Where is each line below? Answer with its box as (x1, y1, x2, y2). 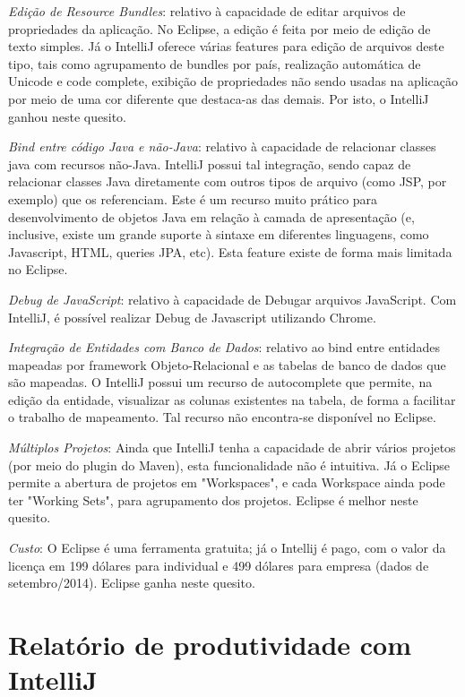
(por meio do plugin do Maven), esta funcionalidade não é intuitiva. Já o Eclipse (8, 455, 450, 474)
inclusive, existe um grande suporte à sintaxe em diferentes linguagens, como (8, 225, 429, 244)
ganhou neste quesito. (8, 107, 126, 125)
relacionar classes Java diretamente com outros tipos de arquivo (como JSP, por (8, 172, 447, 191)
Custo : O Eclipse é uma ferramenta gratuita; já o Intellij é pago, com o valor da (8, 538, 446, 557)
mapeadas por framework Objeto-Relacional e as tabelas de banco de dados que (8, 355, 446, 374)
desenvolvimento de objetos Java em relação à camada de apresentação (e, (8, 207, 415, 226)
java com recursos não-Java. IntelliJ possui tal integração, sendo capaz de (8, 154, 411, 173)
